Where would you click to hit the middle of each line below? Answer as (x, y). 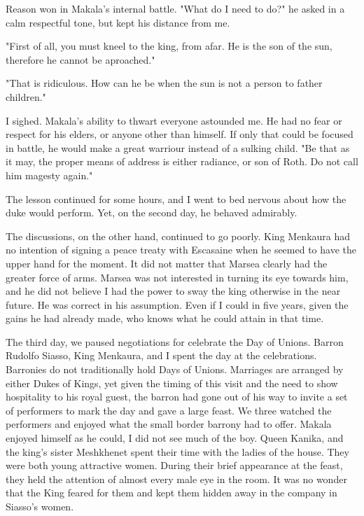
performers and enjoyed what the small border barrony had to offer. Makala (169, 424)
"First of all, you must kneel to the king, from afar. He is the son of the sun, (169, 46)
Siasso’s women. (40, 506)
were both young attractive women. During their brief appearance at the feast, (174, 465)
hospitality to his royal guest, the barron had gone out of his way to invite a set (177, 397)
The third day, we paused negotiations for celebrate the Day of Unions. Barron (175, 341)
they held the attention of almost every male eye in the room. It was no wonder (176, 479)
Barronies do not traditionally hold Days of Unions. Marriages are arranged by (175, 369)
